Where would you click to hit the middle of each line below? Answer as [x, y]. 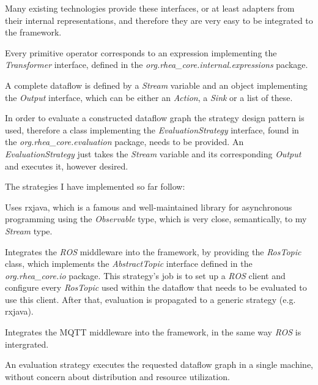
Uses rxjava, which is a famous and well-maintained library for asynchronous [149, 207]
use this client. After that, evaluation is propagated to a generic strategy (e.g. [150, 299]
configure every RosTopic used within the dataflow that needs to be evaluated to [156, 287]
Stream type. [29, 230]
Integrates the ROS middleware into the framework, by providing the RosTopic [153, 251]
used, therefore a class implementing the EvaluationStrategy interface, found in [152, 129]
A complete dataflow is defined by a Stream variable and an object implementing [156, 85]
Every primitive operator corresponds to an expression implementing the [141, 52]
